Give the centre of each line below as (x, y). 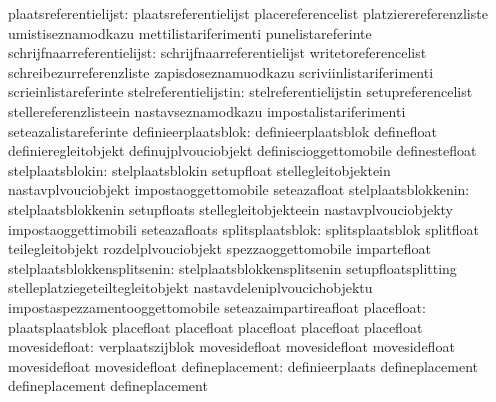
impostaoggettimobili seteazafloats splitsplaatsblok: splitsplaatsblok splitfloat (243, 228)
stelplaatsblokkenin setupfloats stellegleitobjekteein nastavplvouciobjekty (231, 208)
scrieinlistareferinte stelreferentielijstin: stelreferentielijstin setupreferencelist (240, 91)
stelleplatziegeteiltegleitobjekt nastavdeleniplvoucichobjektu (190, 287)
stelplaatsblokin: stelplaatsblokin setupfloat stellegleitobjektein (199, 169)
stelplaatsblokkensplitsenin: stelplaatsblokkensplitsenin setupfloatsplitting (232, 267)
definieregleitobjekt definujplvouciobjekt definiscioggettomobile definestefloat (242, 150)
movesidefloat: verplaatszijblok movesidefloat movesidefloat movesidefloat (231, 346)
